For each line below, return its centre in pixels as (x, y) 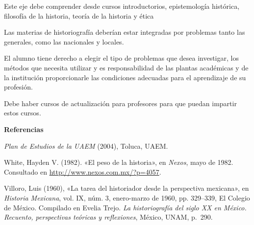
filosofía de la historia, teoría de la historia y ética (79, 15)
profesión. (18, 87)
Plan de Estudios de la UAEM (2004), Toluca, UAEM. (86, 146)
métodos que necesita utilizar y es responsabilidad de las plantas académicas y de (126, 67)
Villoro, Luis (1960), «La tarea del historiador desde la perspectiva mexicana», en (127, 188)
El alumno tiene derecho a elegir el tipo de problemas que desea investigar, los (121, 58)
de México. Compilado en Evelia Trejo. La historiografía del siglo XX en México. (125, 207)
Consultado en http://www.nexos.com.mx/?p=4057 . (83, 171)
